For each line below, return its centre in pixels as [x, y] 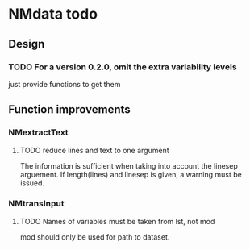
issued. [32, 183]
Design [27, 44]
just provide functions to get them [65, 84]
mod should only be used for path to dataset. [95, 237]
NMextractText [38, 132]
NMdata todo [53, 14]
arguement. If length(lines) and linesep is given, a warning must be [131, 174]
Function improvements [69, 110]
